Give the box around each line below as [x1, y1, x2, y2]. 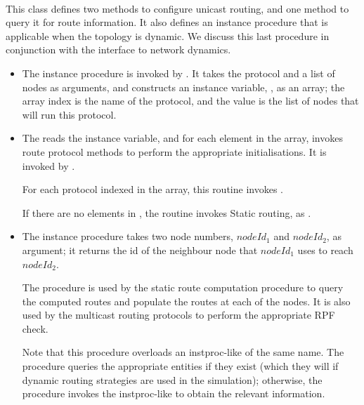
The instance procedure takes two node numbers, [22, 229, 233, 244]
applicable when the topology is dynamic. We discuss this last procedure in [6, 28, 330, 43]
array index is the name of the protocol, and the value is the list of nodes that [22, 93, 359, 108]
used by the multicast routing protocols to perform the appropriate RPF [22, 307, 335, 322]
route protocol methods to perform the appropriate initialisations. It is [22, 144, 327, 159]
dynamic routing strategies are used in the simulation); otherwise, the [22, 372, 323, 387]
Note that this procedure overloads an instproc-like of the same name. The [22, 345, 344, 359]
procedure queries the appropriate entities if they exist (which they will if [22, 359, 339, 373]
